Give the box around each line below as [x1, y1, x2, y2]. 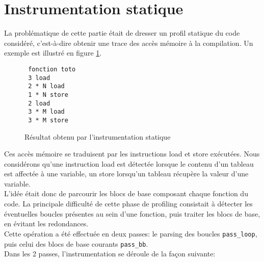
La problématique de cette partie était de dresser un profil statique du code [4, 28, 240, 38]
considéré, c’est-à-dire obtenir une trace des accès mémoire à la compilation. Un [4, 37, 253, 48]
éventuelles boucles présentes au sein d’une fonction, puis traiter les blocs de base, [4, 208, 260, 219]
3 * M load [28, 108, 65, 116]
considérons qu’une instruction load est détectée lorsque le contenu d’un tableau [4, 158, 254, 169]
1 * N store [28, 91, 68, 98]
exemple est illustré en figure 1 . [4, 47, 102, 58]
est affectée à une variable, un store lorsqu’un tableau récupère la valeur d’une [4, 168, 249, 179]
